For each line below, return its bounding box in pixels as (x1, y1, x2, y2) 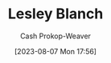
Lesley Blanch (7, 5, 104, 23)
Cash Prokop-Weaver (19, 31, 92, 41)
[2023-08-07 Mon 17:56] (14, 46, 97, 56)
